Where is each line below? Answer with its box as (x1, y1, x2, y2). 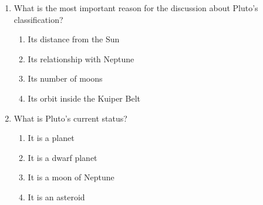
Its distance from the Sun (28, 33, 120, 45)
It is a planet (28, 132, 75, 144)
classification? (14, 13, 63, 25)
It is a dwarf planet (28, 151, 97, 163)
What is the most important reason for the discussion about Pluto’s (14, 2, 258, 14)
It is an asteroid (28, 190, 85, 203)
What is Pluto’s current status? (14, 112, 127, 124)
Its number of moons (28, 72, 103, 85)
